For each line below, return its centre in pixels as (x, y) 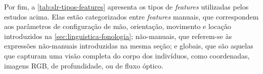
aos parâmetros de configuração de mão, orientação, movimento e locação (118, 26)
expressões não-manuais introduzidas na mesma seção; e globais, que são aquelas (129, 46)
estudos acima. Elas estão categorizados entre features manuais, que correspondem (131, 16)
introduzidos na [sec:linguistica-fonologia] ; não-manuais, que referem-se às (118, 36)
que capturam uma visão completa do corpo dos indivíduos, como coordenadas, (127, 55)
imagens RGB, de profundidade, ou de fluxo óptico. (84, 65)
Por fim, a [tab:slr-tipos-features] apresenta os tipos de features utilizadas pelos (126, 6)
